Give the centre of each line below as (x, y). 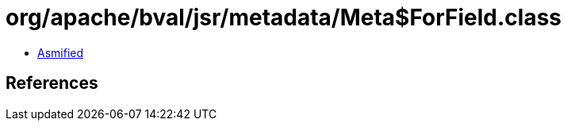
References (52, 83)
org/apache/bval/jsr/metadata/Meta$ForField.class (284, 17)
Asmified (61, 52)
